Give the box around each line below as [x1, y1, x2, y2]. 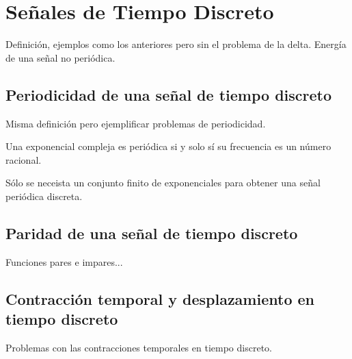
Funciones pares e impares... [5, 254, 123, 269]
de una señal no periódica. [5, 50, 116, 64]
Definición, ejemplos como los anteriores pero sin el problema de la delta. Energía [5, 37, 347, 51]
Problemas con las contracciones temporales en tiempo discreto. [5, 340, 272, 354]
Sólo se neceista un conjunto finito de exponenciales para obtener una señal [5, 175, 321, 190]
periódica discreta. [5, 188, 83, 203]
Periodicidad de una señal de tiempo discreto [5, 84, 331, 105]
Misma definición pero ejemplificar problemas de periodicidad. [5, 116, 266, 130]
